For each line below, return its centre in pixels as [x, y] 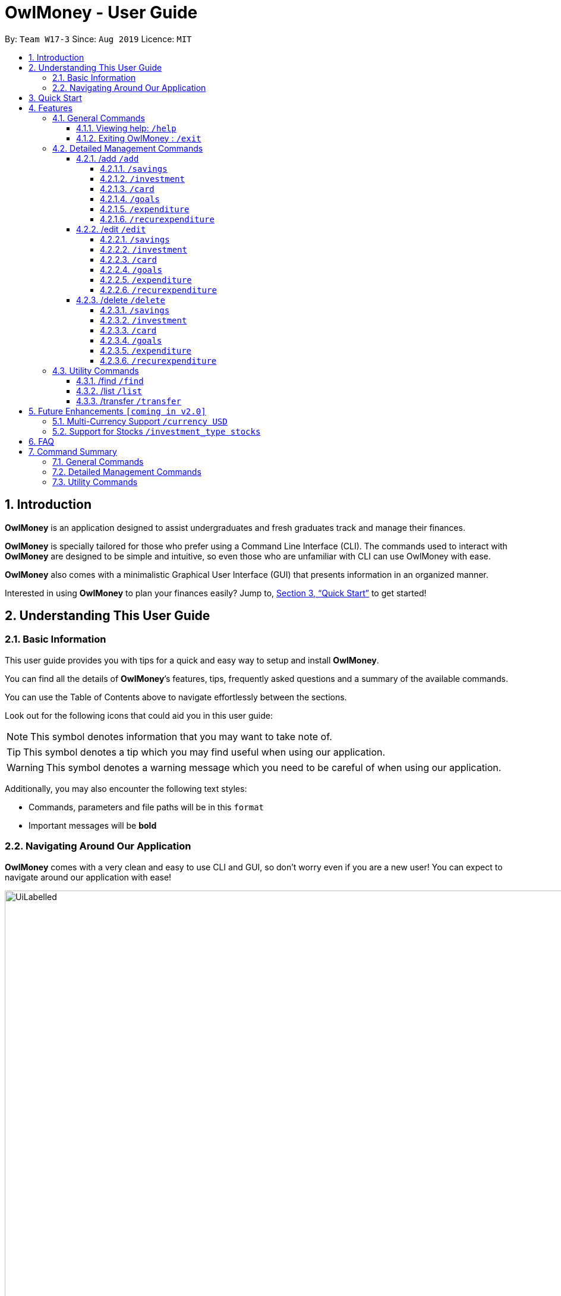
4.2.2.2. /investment [144, 249]
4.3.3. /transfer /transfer [129, 401]
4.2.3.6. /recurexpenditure [158, 360]
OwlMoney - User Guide [101, 12]
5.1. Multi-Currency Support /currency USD [140, 421]
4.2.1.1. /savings [134, 168]
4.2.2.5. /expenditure [146, 279]
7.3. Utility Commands [95, 482]
